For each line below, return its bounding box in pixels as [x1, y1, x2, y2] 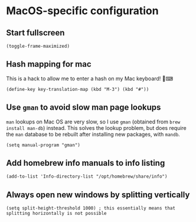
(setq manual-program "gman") [6, 142, 81, 148]
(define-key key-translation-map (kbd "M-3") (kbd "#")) [6, 86, 149, 92]
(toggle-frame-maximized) [6, 43, 70, 49]
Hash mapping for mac [6, 59, 92, 69]
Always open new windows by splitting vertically [6, 190, 190, 200]
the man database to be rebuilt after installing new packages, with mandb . [6, 130, 180, 138]
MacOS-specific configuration [6, 4, 159, 18]
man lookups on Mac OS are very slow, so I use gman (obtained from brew [6, 118, 181, 125]
